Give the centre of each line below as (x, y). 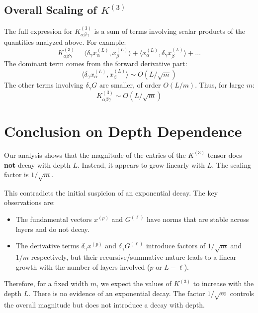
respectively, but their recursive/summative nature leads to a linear (134, 257)
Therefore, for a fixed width (46, 283)
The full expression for (38, 31)
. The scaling (231, 164)
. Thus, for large (220, 85)
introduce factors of (176, 246)
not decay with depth (37, 164)
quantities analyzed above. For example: (65, 42)
